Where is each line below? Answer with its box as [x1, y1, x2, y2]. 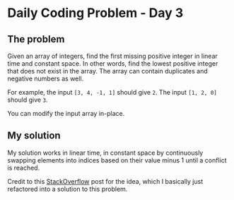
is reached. [7, 163, 40, 172]
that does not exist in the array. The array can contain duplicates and [7, 67, 209, 75]
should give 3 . [7, 95, 48, 104]
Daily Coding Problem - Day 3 [7, 5, 184, 21]
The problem [7, 33, 65, 45]
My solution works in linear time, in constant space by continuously [7, 148, 204, 157]
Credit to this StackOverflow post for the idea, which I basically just [7, 177, 204, 185]
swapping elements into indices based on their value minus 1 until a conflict [7, 155, 228, 164]
